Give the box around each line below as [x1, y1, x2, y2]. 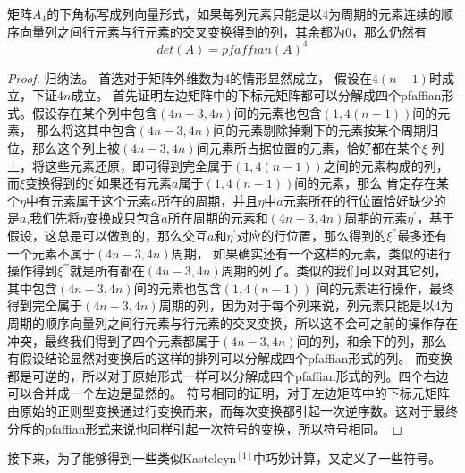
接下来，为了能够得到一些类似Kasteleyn [7, 449, 237, 468]
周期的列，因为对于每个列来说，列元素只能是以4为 [158, 296, 453, 315]
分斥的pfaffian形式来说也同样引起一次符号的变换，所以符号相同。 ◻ [7, 418, 403, 437]
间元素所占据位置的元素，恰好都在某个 [196, 139, 422, 157]
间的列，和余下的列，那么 [296, 331, 447, 350]
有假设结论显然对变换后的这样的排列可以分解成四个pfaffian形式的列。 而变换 [7, 349, 453, 367]
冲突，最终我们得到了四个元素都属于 [7, 331, 220, 350]
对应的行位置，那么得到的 [236, 226, 387, 245]
